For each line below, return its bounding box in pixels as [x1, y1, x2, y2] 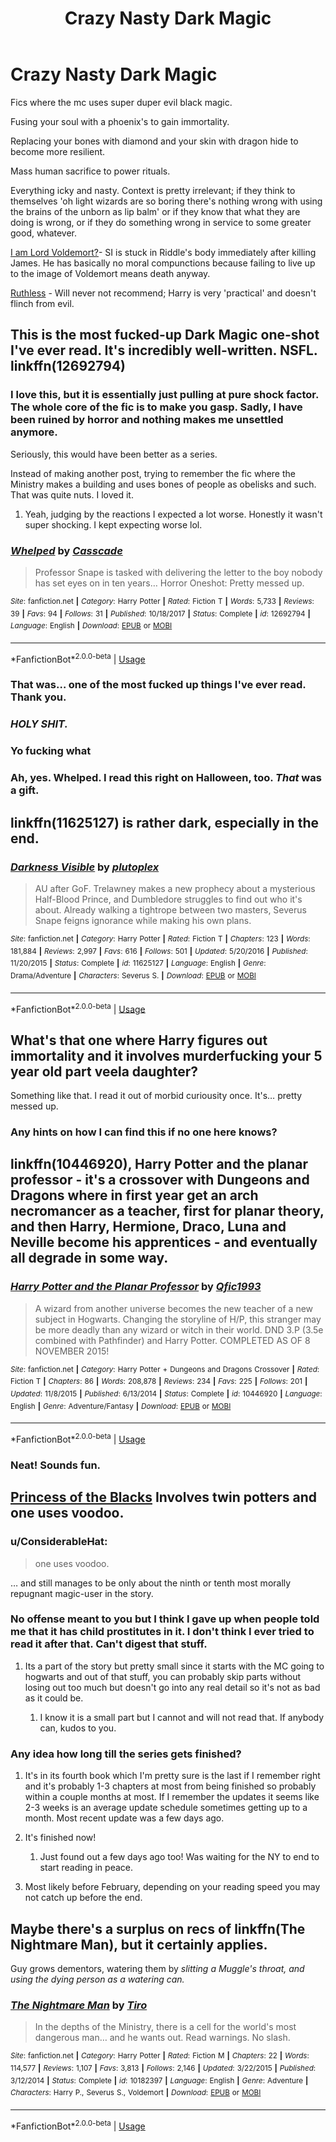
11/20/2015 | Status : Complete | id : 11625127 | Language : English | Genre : [10, 958, 267, 969]
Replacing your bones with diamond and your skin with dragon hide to [10, 135, 299, 147]
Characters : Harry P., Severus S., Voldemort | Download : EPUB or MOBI [10, 2088, 262, 2098]
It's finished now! [24, 1832, 97, 1844]
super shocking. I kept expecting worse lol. [24, 518, 203, 531]
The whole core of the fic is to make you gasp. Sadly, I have [10, 400, 303, 414]
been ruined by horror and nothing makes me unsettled [10, 413, 284, 427]
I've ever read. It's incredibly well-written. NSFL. [10, 342, 318, 359]
